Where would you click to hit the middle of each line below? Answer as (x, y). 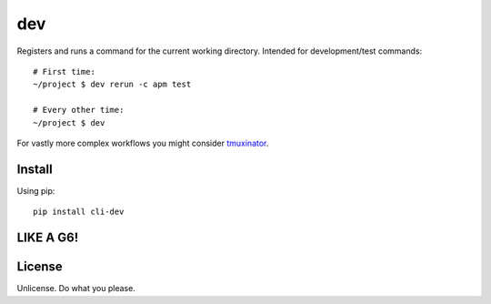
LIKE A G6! (48, 238)
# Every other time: (79, 110)
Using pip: (36, 190)
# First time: (64, 71)
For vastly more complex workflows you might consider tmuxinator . (143, 143)
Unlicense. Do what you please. (76, 289)
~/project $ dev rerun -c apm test (112, 85)
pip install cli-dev (79, 212)
